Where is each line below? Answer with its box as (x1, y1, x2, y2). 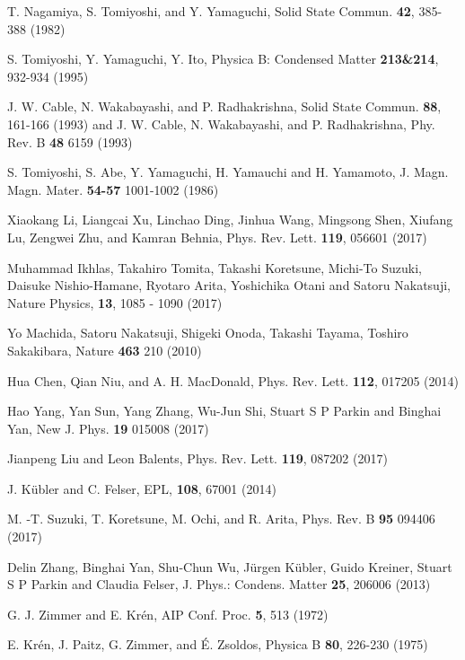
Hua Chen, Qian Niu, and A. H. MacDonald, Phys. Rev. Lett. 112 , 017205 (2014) (7, 371, 459, 390)
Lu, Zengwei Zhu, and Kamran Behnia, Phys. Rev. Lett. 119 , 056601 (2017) (7, 227, 427, 246)
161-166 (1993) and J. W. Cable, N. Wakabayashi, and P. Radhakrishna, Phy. (7, 114, 435, 133)
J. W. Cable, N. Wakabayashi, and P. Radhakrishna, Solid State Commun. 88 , (7, 97, 442, 116)
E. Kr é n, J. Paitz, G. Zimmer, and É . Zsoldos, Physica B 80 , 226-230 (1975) (7, 635, 428, 654)
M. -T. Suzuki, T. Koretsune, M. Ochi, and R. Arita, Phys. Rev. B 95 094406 (7, 509, 435, 528)
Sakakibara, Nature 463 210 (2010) (7, 340, 202, 359)
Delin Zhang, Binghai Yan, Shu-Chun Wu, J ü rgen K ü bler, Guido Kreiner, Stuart (7, 557, 452, 576)
